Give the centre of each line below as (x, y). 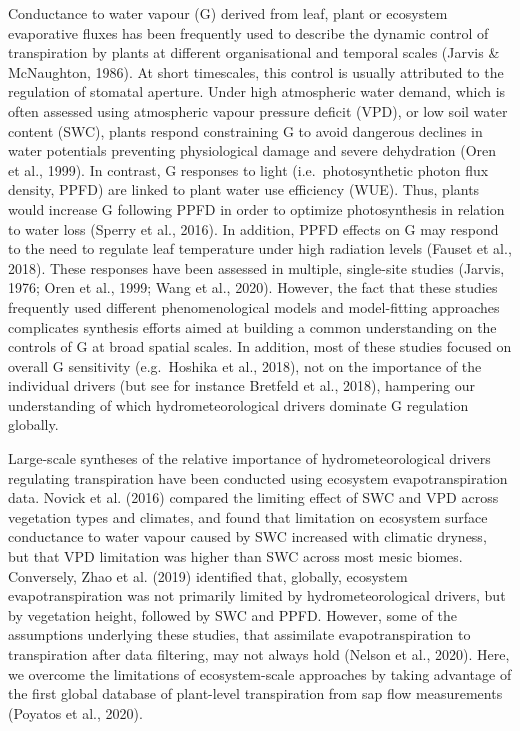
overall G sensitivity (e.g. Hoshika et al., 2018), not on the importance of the (245, 365)
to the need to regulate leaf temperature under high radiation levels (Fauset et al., (260, 248)
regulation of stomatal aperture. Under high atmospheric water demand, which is (257, 91)
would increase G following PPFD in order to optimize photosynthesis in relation (256, 208)
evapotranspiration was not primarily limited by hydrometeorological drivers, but (257, 595)
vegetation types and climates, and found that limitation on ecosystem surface (248, 516)
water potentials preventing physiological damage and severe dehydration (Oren (252, 150)
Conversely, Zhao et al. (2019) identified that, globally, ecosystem (208, 575)
